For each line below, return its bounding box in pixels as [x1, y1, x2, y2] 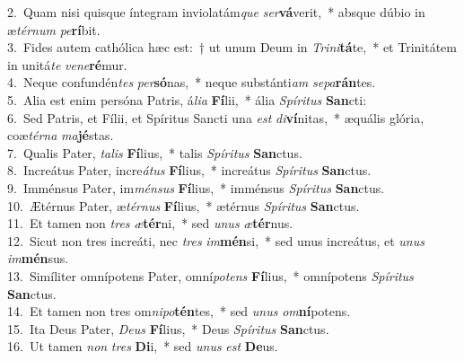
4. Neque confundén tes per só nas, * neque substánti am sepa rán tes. [7, 73, 376, 92]
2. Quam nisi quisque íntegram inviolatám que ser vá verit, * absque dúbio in [7, 3, 425, 21]
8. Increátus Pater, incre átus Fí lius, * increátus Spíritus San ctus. [7, 161, 372, 180]
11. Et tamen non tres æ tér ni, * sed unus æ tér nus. [7, 214, 293, 233]
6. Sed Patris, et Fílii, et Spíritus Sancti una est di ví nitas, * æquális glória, [7, 108, 425, 127]
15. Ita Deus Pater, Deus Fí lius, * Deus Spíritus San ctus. [7, 319, 329, 338]
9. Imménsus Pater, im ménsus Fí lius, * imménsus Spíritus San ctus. [7, 178, 385, 197]
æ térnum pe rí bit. [7, 20, 101, 39]
